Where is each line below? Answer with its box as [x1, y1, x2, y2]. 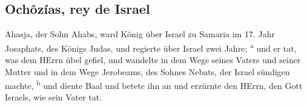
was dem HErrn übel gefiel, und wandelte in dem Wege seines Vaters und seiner [5, 53, 301, 66]
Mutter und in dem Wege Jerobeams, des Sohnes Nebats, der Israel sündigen [5, 65, 290, 78]
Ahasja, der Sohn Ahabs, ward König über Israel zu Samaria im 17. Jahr [5, 28, 275, 40]
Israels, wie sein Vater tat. [5, 91, 102, 103]
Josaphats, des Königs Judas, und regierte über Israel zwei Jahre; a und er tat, [5, 40, 297, 54]
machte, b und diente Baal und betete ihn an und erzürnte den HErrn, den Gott [5, 78, 303, 91]
